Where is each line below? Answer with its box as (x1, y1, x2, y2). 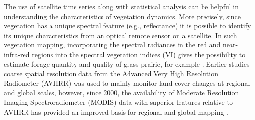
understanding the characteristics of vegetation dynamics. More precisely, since (4, 11, 241, 21)
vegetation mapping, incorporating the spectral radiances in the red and (4, 40, 221, 50)
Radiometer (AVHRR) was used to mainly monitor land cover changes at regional (4, 78, 250, 88)
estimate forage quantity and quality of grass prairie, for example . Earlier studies (4, 59, 250, 69)
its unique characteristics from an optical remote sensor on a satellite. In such (4, 30, 237, 40)
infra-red (4, 49, 30, 59)
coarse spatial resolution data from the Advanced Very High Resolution (4, 68, 218, 79)
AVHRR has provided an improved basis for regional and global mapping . (4, 106, 229, 117)
